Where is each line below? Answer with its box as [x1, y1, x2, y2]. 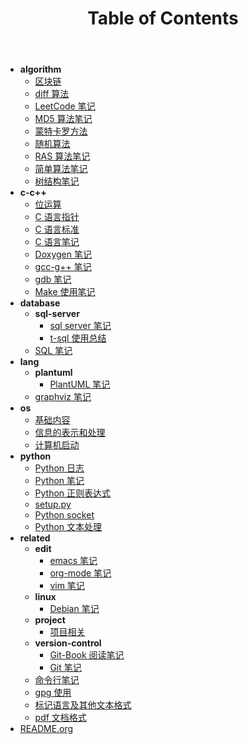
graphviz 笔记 [34, 391, 92, 403]
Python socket [34, 509, 95, 521]
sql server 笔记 [49, 320, 112, 332]
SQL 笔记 [34, 345, 73, 357]
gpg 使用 [34, 687, 72, 699]
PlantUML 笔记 [49, 378, 111, 391]
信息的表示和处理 [34, 427, 106, 439]
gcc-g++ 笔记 [34, 261, 92, 273]
